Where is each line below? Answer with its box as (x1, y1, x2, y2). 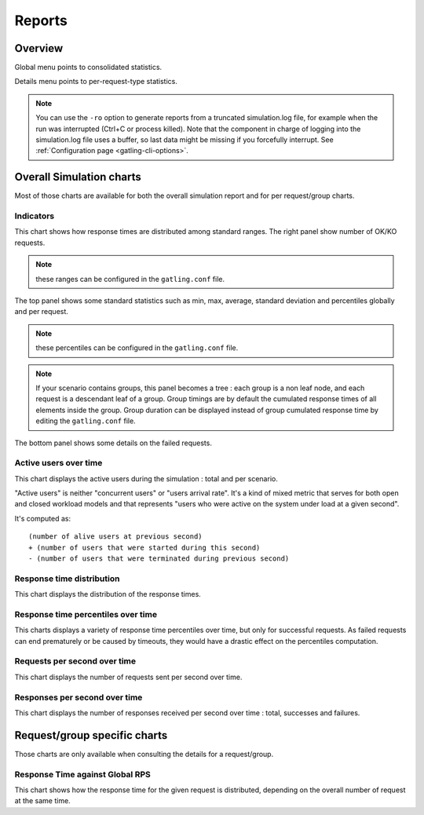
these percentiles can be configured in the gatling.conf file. (35, 343, 239, 353)
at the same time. (14, 796, 71, 806)
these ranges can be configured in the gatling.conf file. (35, 274, 225, 283)
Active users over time (14, 458, 103, 469)
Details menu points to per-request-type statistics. (14, 77, 178, 86)
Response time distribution (14, 573, 120, 584)
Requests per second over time (14, 656, 137, 667)
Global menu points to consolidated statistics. (14, 63, 163, 72)
